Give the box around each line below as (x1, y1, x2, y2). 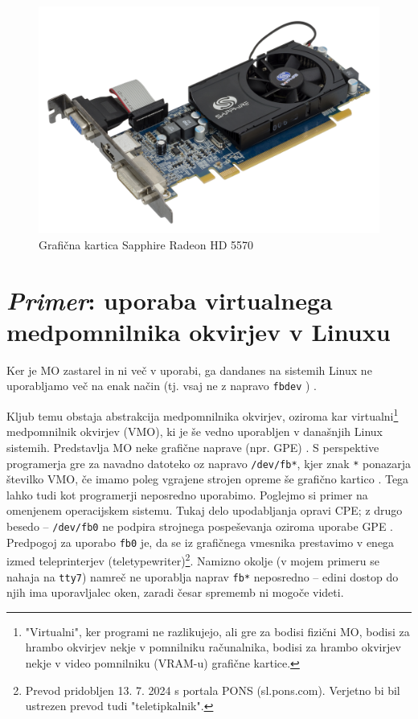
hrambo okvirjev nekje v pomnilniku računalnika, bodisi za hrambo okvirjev (25, 639, 401, 655)
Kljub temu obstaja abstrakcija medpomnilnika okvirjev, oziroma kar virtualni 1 (6, 405, 399, 424)
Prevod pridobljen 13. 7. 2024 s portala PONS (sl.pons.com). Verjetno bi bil (25, 681, 400, 698)
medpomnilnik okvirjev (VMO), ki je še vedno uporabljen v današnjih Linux (6, 423, 383, 440)
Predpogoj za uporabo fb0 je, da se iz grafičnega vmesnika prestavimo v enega (6, 533, 395, 550)
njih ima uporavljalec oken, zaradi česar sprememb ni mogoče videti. (6, 584, 344, 601)
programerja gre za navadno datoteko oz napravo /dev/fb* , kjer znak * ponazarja (6, 454, 412, 471)
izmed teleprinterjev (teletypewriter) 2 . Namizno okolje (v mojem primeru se (6, 550, 379, 569)
